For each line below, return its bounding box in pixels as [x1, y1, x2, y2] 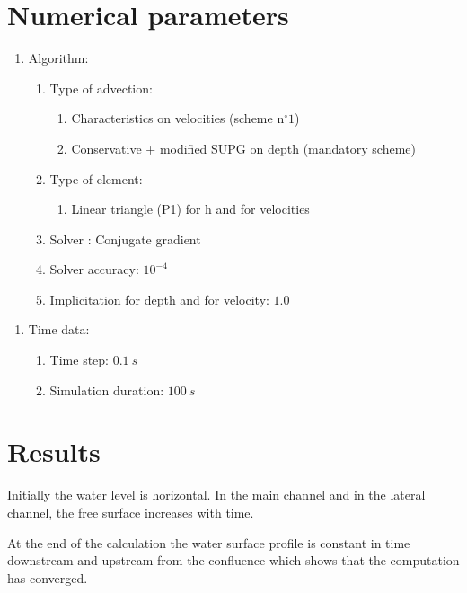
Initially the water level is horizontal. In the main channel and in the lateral [7, 485, 426, 504]
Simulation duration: [49, 380, 164, 399]
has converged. [7, 568, 88, 587]
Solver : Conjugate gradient [49, 229, 201, 248]
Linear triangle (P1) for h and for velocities [71, 199, 310, 218]
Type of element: [49, 169, 143, 188]
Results [7, 433, 101, 470]
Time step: [49, 350, 109, 369]
